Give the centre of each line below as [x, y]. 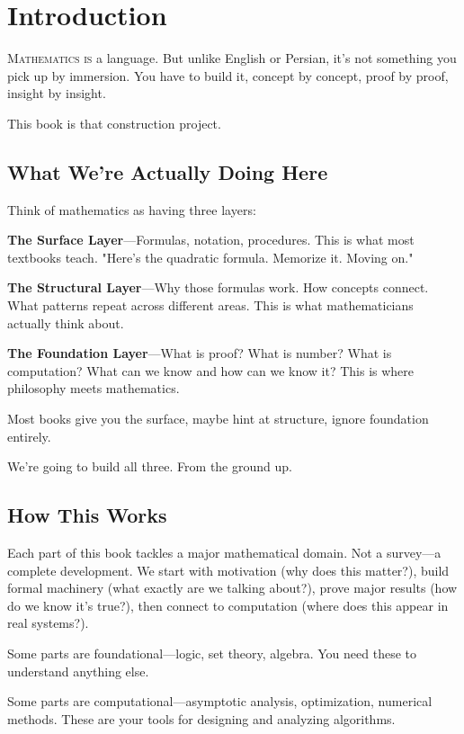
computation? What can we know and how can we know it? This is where [211, 370]
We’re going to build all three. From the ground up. [150, 466]
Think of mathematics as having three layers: [132, 209]
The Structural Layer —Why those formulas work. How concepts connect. [218, 287]
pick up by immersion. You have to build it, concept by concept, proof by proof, [228, 75]
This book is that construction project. [114, 123]
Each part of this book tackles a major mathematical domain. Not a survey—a [224, 553]
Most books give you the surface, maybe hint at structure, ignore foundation [218, 419]
